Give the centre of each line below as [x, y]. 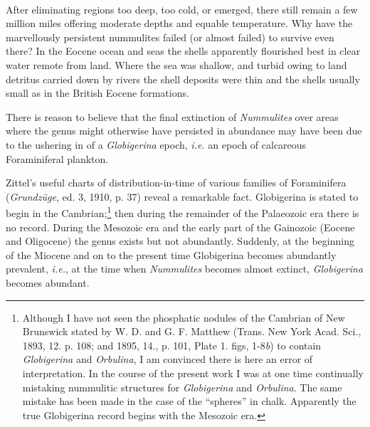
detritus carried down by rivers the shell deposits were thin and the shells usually [183, 79]
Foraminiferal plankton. [57, 158]
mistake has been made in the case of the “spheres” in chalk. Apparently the [189, 401]
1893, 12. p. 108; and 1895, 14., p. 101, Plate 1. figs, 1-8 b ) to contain [172, 345]
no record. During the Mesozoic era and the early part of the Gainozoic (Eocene [180, 227]
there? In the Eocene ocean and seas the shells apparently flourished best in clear [183, 51]
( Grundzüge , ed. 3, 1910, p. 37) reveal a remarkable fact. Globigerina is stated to [182, 196]
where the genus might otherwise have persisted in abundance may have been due [184, 131]
